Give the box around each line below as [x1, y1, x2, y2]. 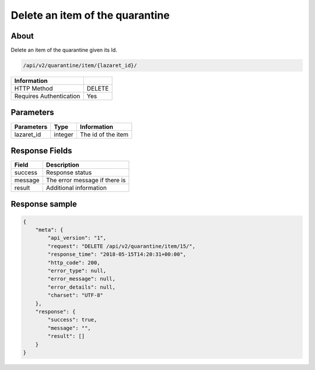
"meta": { [35, 227, 64, 233]
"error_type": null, [47, 268, 107, 274]
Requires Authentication [14, 92, 80, 101]
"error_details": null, [47, 283, 116, 291]
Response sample [10, 199, 77, 209]
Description [45, 161, 79, 169]
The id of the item [79, 130, 129, 139]
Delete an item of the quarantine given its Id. [10, 47, 118, 54]
